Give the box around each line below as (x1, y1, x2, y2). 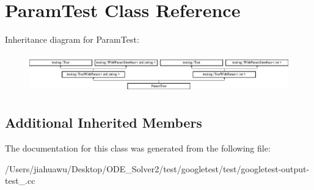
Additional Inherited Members (5, 113, 202, 132)
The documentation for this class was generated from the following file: (5, 142, 271, 155)
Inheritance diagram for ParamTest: (5, 33, 139, 46)
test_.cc (5, 174, 35, 187)
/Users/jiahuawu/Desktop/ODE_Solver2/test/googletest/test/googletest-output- (5, 162, 310, 175)
